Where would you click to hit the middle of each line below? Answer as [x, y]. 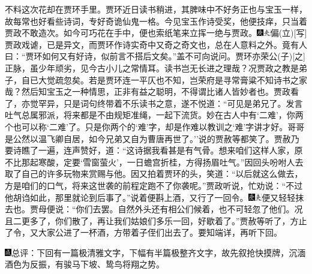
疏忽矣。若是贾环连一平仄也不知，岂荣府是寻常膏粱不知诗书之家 [181, 79]
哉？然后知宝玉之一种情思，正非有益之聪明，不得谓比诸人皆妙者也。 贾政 [148, 91]
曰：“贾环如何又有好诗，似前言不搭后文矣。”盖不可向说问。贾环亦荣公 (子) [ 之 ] [155, 56]
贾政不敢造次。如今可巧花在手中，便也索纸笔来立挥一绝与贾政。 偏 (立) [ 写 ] [156, 33]
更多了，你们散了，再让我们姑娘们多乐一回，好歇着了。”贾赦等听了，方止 [164, 220]
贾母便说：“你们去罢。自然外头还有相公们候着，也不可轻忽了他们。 [162, 209]
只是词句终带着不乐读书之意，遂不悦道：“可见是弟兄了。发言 [183, 103]
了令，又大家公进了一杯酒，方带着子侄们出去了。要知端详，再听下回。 [143, 232]
